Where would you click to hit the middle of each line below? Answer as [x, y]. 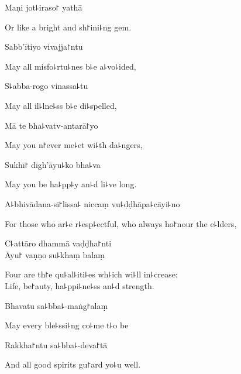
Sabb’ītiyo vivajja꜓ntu [44, 47]
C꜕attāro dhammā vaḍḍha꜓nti [58, 243]
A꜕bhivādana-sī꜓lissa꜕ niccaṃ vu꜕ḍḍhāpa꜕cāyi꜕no [92, 203]
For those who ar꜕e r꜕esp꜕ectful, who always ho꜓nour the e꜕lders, [121, 223]
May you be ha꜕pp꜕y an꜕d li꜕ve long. [71, 184]
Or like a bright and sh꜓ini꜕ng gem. [68, 27]
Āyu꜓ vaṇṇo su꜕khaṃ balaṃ [55, 254]
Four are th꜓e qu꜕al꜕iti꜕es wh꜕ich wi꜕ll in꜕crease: [91, 274]
